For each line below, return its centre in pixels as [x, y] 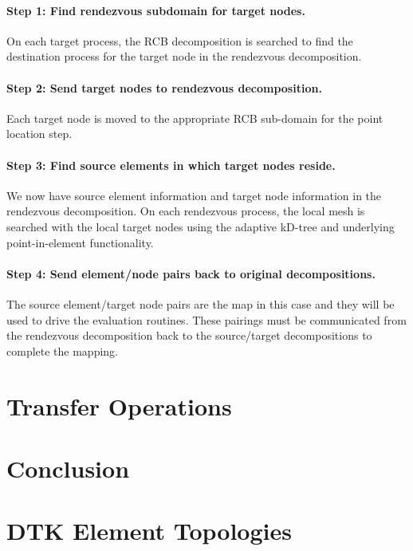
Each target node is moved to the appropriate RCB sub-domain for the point [195, 118]
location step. [39, 134]
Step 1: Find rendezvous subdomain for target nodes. [156, 10]
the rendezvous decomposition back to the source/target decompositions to [189, 335]
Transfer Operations [119, 405]
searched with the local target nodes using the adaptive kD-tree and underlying [201, 226]
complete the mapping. [62, 350]
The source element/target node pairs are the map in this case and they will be [201, 303]
